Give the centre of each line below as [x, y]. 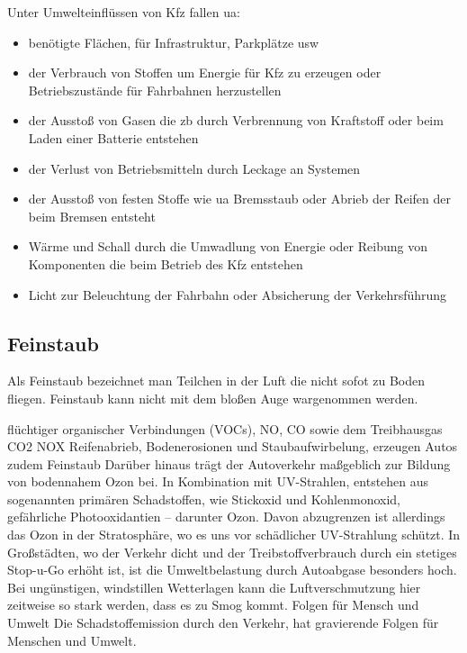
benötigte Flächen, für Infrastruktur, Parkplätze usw [174, 42]
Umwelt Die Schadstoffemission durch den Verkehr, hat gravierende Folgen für [223, 623]
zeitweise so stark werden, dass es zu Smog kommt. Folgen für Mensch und [213, 605]
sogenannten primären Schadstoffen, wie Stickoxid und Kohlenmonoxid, [204, 499]
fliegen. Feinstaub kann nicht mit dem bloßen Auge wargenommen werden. [213, 398]
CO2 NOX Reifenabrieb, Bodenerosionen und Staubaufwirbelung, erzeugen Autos [233, 446]
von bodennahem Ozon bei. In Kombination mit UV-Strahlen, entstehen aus [218, 481]
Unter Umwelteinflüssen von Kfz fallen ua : [124, 12]
